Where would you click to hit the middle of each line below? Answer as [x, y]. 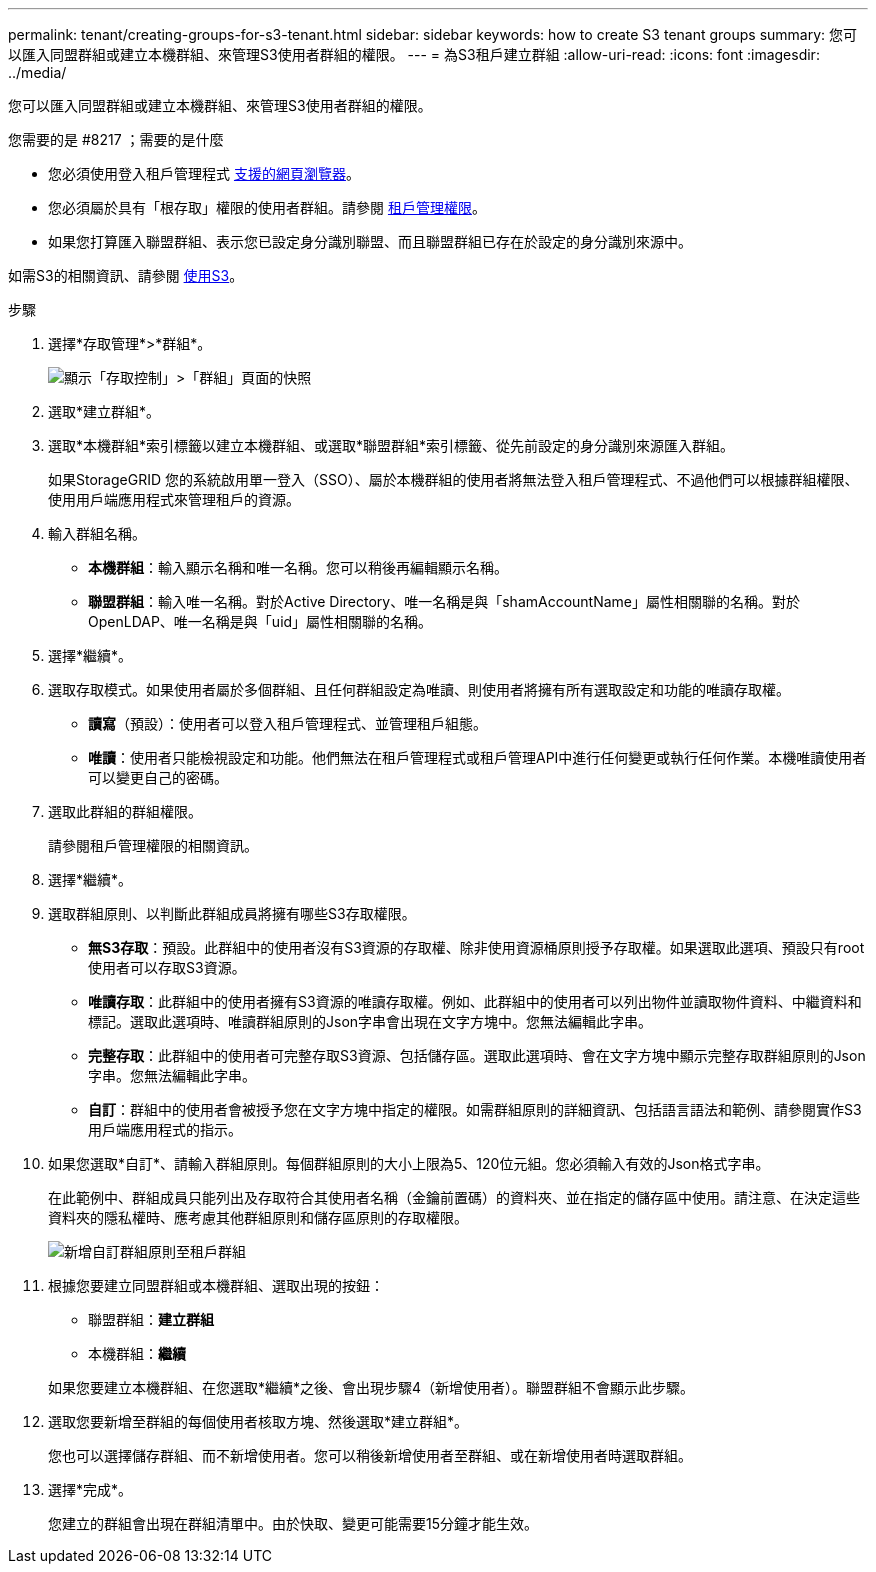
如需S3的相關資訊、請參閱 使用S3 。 [126, 275]
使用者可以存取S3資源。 [167, 967]
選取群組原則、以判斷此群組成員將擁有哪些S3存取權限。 [232, 913]
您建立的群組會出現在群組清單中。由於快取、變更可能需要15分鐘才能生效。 [293, 1523]
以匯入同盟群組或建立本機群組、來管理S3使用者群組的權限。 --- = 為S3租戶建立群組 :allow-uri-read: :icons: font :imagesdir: [414, 54]
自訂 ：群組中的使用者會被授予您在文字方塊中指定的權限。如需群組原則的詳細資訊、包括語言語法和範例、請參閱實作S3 [475, 1109]
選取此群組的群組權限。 [125, 811]
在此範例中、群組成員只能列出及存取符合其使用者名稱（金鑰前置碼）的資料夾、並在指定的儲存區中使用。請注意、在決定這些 [454, 1197]
